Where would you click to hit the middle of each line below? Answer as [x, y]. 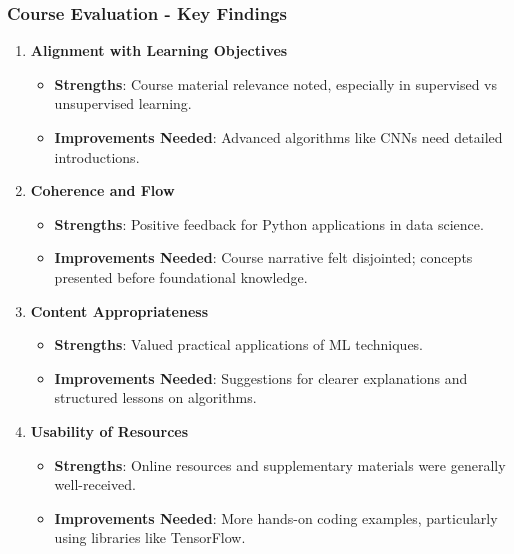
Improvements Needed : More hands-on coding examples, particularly [276, 517]
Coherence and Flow [102, 190]
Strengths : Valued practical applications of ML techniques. [239, 344]
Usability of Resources [109, 430]
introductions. [97, 156]
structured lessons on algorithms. [155, 397]
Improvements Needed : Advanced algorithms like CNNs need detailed [278, 137]
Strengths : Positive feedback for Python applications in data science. [269, 223]
